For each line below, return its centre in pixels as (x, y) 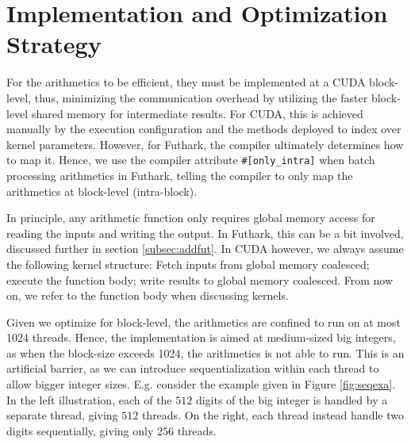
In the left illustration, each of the (89, 399)
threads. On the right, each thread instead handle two (273, 415)
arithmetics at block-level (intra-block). (102, 191)
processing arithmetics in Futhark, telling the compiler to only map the (180, 175)
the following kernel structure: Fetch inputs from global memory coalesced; (188, 264)
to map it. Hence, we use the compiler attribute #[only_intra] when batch (191, 160)
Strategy (54, 44)
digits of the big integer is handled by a (292, 399)
